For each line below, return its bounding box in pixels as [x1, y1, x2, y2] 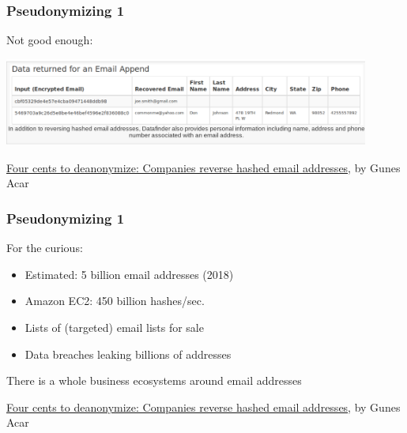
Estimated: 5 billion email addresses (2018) [24, 265, 234, 282]
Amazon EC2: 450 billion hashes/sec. [24, 292, 205, 309]
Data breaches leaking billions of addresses [24, 345, 232, 362]
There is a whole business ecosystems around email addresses [6, 372, 302, 389]
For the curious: [6, 239, 83, 256]
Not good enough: [6, 32, 93, 48]
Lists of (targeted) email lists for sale [24, 318, 204, 335]
